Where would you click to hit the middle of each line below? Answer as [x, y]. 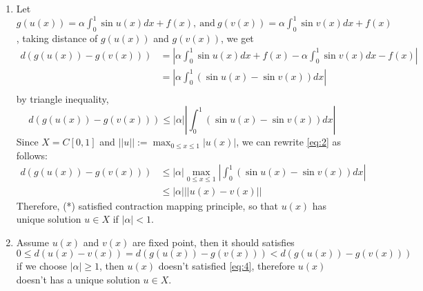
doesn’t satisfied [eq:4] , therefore [227, 266]
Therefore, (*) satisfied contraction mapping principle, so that [147, 205]
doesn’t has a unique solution [78, 280]
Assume [32, 242]
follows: [32, 155]
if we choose [41, 266]
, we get [237, 38]
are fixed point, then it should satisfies [214, 242]
